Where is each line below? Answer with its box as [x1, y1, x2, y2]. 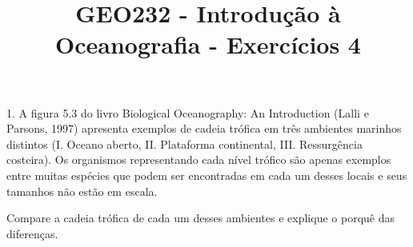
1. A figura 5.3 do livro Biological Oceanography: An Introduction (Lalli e [6, 104, 369, 121]
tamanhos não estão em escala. [6, 182, 158, 199]
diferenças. [6, 225, 58, 241]
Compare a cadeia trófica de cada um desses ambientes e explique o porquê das [6, 209, 395, 226]
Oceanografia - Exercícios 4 [55, 28, 361, 61]
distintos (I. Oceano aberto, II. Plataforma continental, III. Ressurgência [6, 135, 363, 152]
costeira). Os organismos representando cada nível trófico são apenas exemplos [6, 151, 391, 168]
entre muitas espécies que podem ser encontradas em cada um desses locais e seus [6, 166, 407, 183]
